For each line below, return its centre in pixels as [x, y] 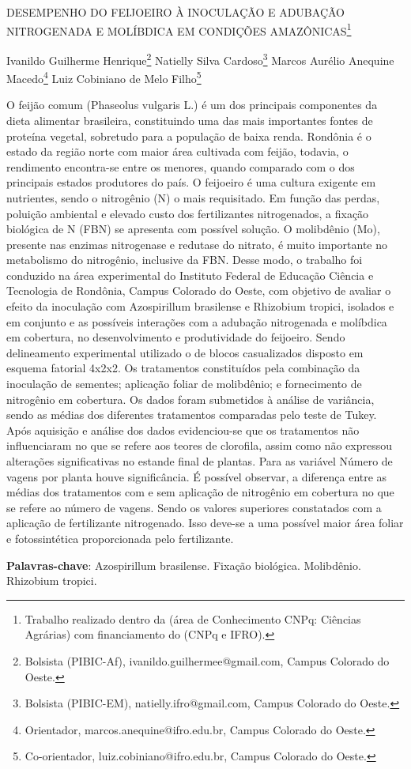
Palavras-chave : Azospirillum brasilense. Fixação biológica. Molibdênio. [184, 565]
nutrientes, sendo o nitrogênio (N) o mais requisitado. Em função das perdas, [193, 197]
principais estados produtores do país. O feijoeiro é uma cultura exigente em [191, 182]
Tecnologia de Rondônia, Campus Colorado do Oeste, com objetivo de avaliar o [199, 290]
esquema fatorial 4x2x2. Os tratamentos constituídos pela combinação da [183, 368]
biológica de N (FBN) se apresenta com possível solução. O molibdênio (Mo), [193, 229]
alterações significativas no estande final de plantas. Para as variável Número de [200, 461]
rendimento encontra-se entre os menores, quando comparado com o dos [181, 166]
